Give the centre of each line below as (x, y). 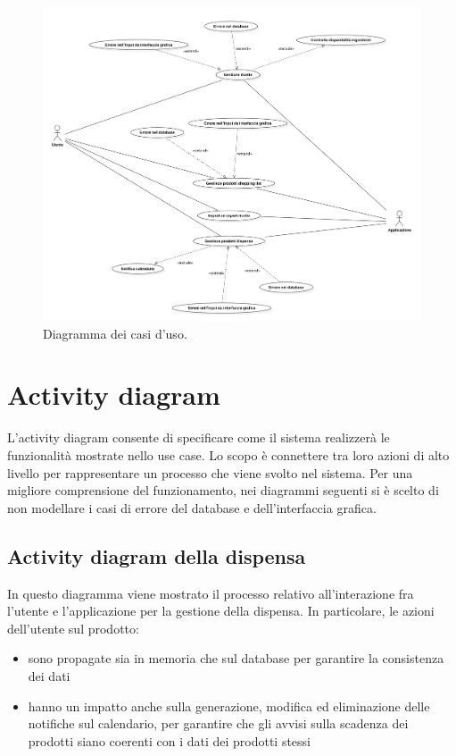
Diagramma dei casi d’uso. (115, 333)
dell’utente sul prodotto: (73, 628)
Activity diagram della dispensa (157, 555)
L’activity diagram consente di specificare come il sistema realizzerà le (199, 437)
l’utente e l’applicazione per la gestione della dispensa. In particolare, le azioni (221, 611)
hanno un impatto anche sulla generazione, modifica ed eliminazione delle (229, 706)
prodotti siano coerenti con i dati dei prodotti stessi (170, 740)
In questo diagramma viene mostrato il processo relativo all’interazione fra (211, 593)
